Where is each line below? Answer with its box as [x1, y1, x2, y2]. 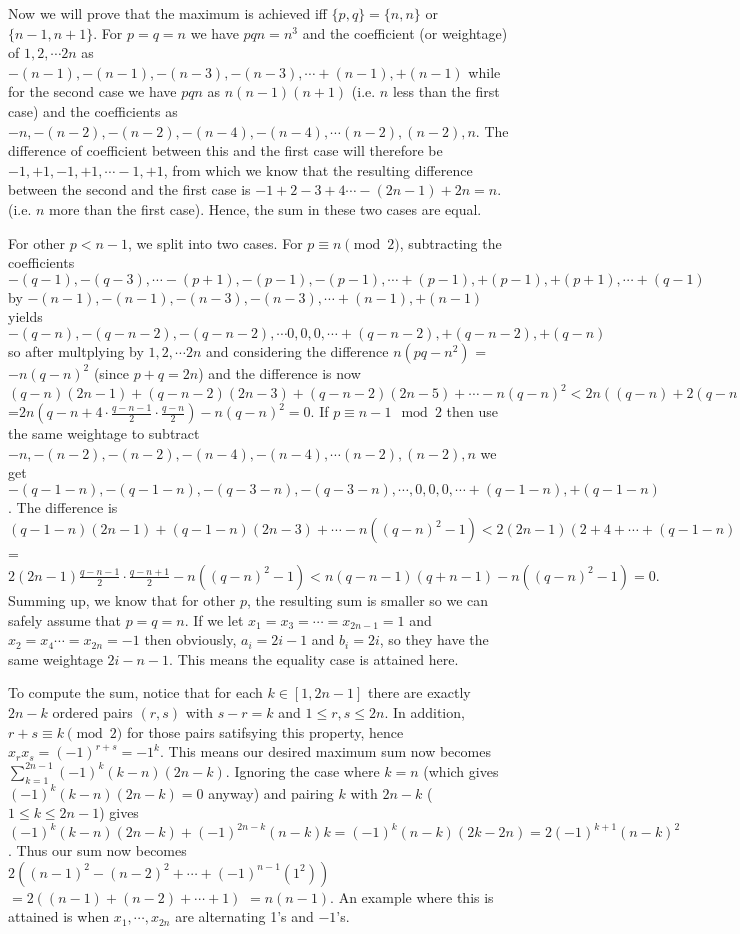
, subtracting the [399, 232, 502, 253]
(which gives [423, 760, 499, 781]
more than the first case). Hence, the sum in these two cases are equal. [49, 198, 482, 219]
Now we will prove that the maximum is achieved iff [8, 3, 327, 23]
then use [446, 401, 498, 421]
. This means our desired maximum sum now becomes [159, 741, 491, 762]
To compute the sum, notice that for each [8, 682, 263, 703]
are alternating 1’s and [175, 906, 314, 927]
